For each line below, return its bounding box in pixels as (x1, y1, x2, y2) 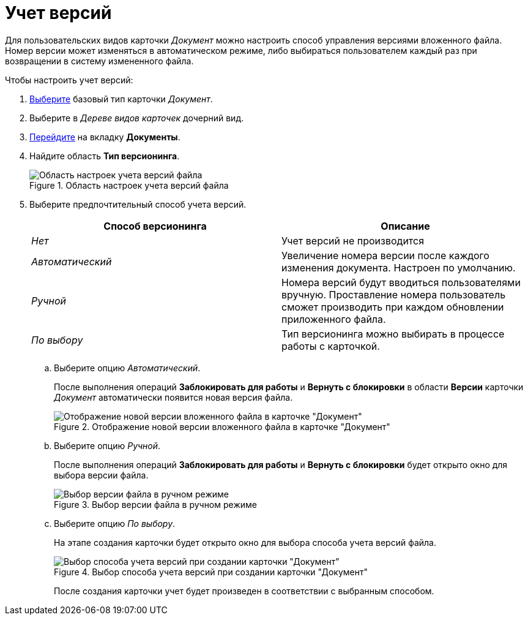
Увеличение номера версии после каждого (281, 249, 489, 262)
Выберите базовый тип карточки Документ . (29, 93, 213, 104)
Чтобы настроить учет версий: (5, 74, 133, 85)
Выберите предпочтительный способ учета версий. (29, 198, 247, 210)
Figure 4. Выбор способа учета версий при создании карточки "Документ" (54, 566, 368, 577)
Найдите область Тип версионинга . (29, 150, 180, 161)
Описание (381, 219, 430, 232)
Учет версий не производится (281, 234, 425, 247)
